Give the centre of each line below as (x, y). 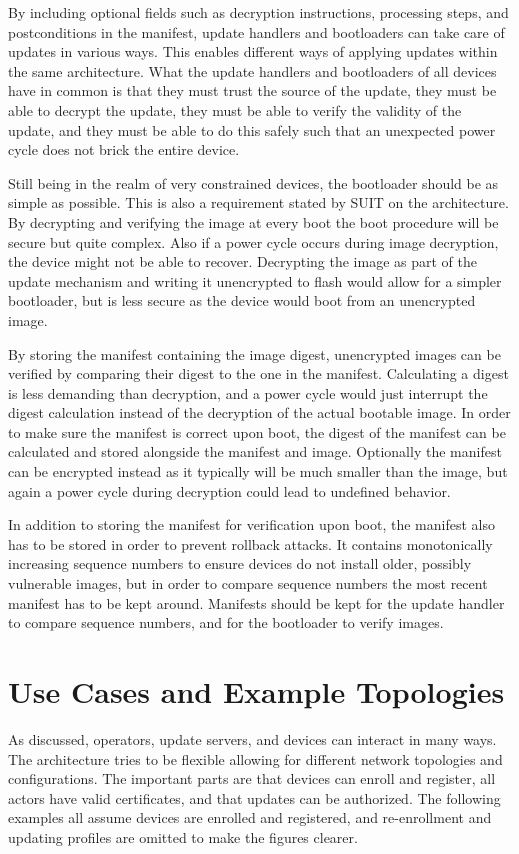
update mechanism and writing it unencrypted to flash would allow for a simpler (255, 280)
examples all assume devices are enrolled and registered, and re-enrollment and (250, 817)
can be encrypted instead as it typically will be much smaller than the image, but (258, 471)
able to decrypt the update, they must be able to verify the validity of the (235, 109)
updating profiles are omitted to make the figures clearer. (183, 836)
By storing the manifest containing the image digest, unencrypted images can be (254, 353)
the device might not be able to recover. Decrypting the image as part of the (242, 261)
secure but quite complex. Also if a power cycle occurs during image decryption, (253, 241)
